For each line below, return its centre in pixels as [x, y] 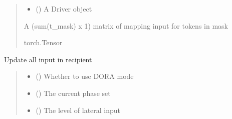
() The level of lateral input [78, 110]
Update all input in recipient [48, 59]
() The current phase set [73, 93]
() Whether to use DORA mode [85, 76]
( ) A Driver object [64, 9]
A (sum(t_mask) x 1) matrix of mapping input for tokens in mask [126, 25]
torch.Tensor [43, 42]
